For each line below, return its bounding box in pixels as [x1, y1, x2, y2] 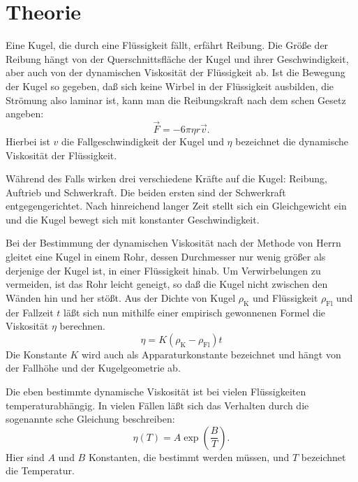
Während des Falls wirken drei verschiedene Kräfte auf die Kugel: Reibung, [6, 171, 327, 186]
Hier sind [6, 449, 45, 464]
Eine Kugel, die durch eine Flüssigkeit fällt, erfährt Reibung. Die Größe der [6, 38, 329, 52]
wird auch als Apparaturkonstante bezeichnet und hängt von [81, 346, 341, 361]
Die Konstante [6, 346, 67, 361]
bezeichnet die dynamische [235, 133, 349, 148]
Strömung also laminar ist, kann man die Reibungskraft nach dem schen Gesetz [6, 92, 346, 107]
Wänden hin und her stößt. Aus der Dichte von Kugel [6, 290, 236, 305]
